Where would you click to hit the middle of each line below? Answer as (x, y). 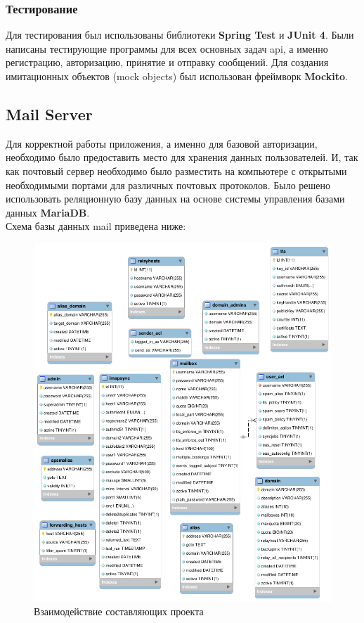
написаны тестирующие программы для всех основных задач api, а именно (167, 48)
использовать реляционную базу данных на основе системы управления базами (175, 199)
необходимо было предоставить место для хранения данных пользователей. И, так (182, 157)
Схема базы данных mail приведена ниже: (96, 226)
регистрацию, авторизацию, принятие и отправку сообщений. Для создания (167, 62)
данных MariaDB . (48, 212)
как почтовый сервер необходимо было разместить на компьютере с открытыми (176, 171)
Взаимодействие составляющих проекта (119, 611)
